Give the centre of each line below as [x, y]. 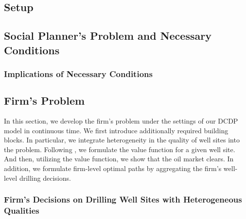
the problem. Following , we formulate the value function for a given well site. [120, 149]
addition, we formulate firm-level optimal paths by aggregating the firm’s [113, 168]
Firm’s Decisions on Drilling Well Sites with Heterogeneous [123, 199]
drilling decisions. [45, 178]
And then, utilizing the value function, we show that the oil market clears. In [119, 159]
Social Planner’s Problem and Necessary [108, 36]
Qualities [22, 210]
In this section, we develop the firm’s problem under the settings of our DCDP [121, 121]
